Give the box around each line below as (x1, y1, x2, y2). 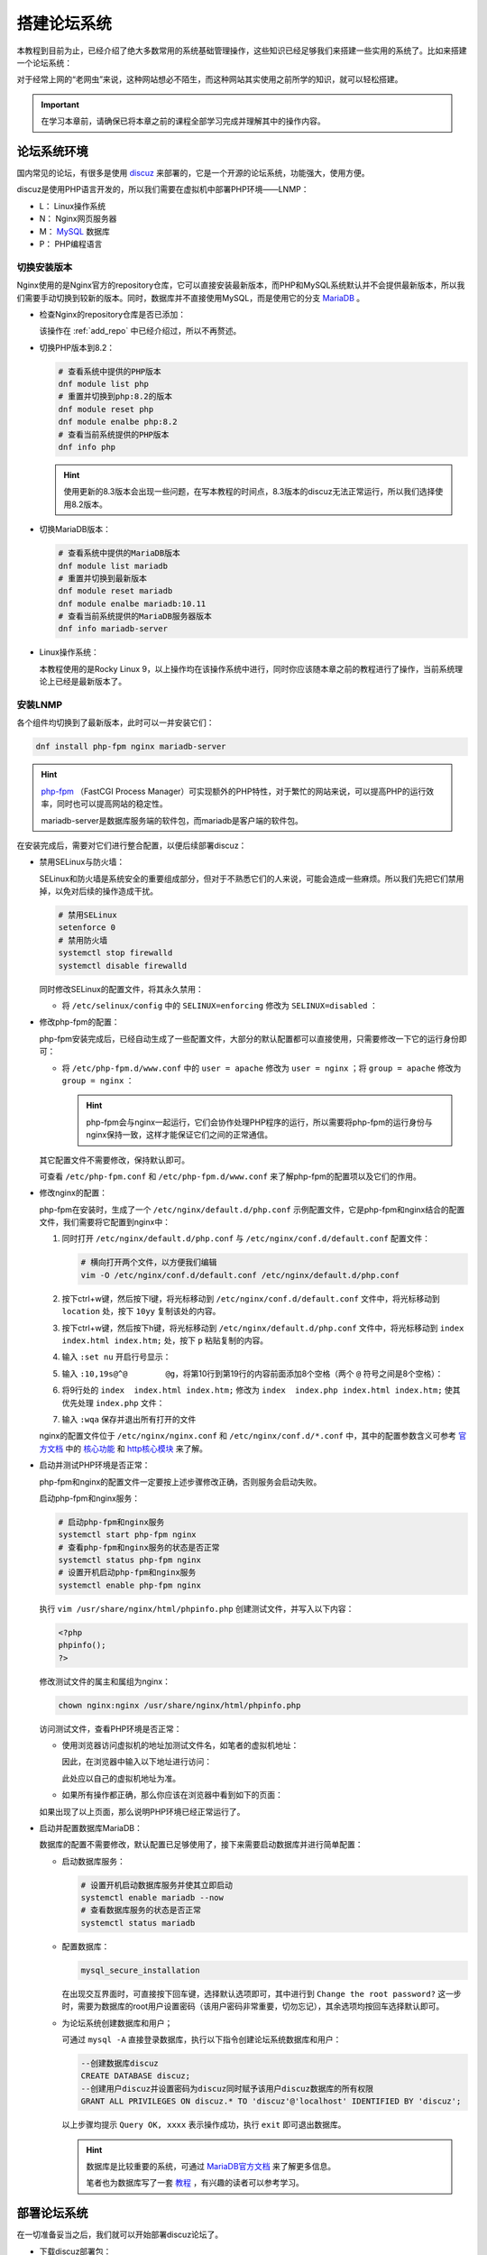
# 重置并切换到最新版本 (58, 573, 148, 584)
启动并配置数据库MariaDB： (39, 1822, 143, 1833)
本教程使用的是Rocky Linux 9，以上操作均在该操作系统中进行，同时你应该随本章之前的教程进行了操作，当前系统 (39, 663, 455, 674)
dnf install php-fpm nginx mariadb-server (35, 741, 226, 752)
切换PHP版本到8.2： (39, 342, 115, 353)
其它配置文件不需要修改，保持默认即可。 (39, 1155, 189, 1165)
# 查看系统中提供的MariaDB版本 (58, 548, 180, 558)
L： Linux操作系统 (39, 200, 106, 211)
